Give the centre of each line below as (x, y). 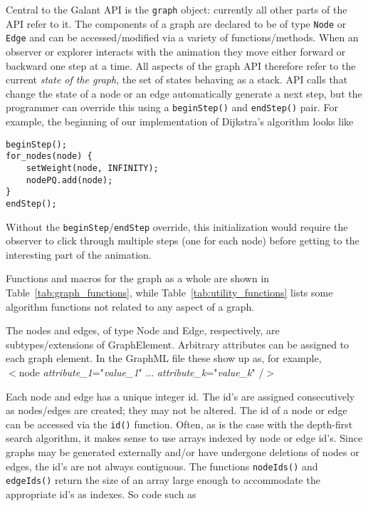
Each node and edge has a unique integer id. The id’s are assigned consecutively (180, 396)
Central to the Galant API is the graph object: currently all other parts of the (177, 9)
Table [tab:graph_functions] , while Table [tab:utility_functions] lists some (169, 292)
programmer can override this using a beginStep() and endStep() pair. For (172, 107)
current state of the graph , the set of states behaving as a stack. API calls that (177, 79)
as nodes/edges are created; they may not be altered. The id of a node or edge (177, 410)
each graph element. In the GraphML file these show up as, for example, (164, 358)
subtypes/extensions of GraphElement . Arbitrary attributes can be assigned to (178, 344)
